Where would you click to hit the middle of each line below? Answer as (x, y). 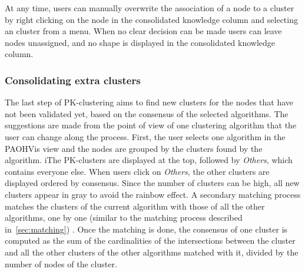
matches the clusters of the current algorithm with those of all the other (135, 206)
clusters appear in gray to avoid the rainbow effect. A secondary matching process (153, 194)
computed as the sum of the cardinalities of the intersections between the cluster (150, 241)
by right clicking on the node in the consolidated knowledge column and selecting (151, 19)
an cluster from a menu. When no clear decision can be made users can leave (143, 31)
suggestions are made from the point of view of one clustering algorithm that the (151, 125)
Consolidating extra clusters (73, 80)
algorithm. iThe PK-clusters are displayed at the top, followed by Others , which (149, 160)
